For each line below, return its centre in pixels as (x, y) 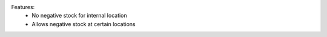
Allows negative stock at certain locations (84, 24)
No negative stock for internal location (79, 16)
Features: (23, 7)
